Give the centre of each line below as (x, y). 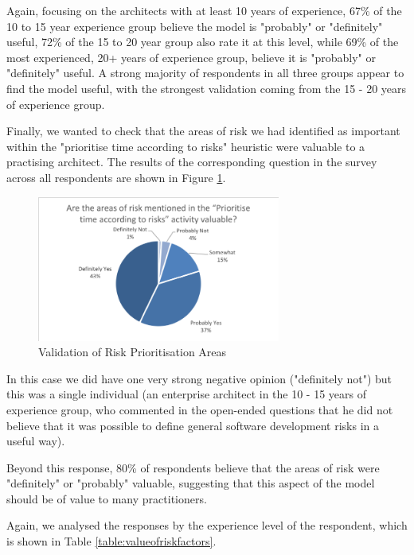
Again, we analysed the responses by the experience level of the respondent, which (207, 525)
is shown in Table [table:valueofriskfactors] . (111, 541)
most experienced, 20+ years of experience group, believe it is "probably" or (191, 57)
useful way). (36, 441)
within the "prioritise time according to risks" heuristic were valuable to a (186, 146)
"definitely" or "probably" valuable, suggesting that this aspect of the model (191, 483)
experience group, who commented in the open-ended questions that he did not (200, 409)
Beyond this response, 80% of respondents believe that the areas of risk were (193, 467)
